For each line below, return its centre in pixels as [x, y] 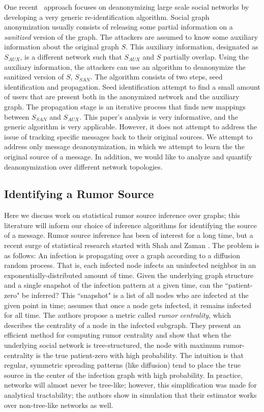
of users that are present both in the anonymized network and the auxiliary [122, 97]
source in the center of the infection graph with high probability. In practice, [123, 375]
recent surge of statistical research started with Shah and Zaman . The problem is [132, 245]
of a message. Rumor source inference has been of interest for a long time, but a [129, 235]
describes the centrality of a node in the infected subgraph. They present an [123, 325]
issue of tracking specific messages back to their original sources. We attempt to [128, 136]
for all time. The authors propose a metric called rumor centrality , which [118, 315]
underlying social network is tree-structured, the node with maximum [112, 345]
